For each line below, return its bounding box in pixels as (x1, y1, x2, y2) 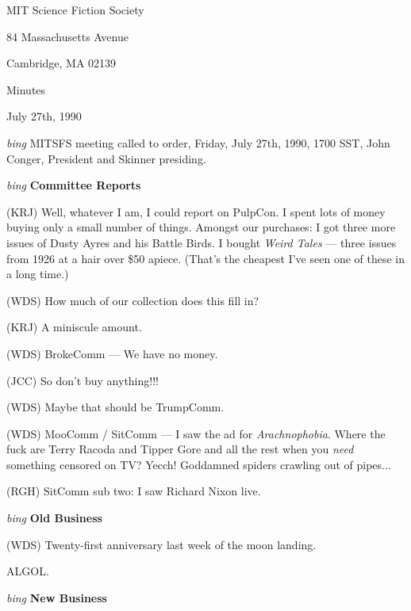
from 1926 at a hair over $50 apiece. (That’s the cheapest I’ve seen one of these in (6, 250, 405, 266)
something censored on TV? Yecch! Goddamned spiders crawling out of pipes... (6, 456, 391, 472)
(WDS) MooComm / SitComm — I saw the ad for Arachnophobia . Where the (6, 425, 386, 441)
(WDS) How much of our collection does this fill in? (6, 292, 259, 308)
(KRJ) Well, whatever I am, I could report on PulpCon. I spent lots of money (6, 203, 386, 220)
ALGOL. (6, 563, 49, 579)
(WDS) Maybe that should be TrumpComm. (6, 399, 225, 415)
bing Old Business (6, 510, 102, 526)
